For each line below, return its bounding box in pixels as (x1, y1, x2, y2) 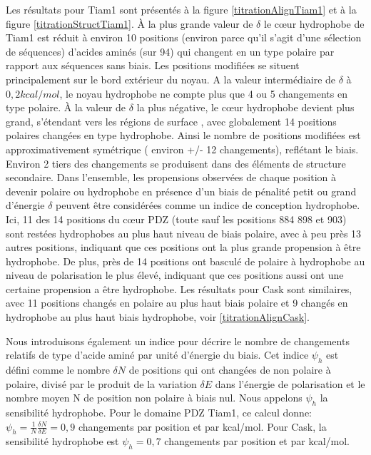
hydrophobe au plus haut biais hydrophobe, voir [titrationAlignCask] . (6, 310, 310, 324)
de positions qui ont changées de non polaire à (128, 362, 331, 377)
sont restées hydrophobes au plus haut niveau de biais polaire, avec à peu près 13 (6, 225, 362, 240)
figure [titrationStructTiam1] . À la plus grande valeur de (6, 16, 253, 31)
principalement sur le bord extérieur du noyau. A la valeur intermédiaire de (6, 71, 336, 86)
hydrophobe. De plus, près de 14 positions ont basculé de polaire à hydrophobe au (6, 253, 365, 268)
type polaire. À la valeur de (6, 100, 126, 115)
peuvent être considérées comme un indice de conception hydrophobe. (56, 198, 360, 213)
